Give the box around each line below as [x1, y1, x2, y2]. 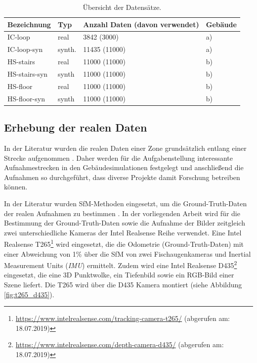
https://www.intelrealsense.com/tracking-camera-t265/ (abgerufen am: [15, 313, 230, 323]
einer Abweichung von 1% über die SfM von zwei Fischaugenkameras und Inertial [4, 248, 251, 259]
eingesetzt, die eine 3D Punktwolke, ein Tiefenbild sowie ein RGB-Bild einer [4, 270, 234, 280]
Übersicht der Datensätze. [83, 2, 162, 12]
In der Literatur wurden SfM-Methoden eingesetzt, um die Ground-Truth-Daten [4, 198, 247, 208]
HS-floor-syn [7, 93, 45, 103]
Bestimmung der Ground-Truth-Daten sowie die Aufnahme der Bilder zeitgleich [4, 218, 245, 228]
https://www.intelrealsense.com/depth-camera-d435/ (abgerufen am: [15, 339, 224, 350]
